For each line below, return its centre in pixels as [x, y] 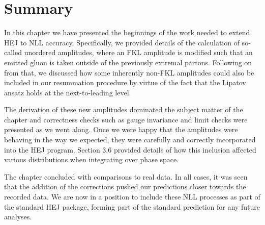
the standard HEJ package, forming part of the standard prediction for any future [132, 206]
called [13, 52]
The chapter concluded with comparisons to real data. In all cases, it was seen [126, 176]
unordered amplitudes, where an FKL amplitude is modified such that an [138, 52]
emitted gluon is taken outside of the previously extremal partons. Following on [128, 62]
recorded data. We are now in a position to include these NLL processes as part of [132, 197]
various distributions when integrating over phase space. [92, 159]
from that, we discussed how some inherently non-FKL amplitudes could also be [129, 72]
